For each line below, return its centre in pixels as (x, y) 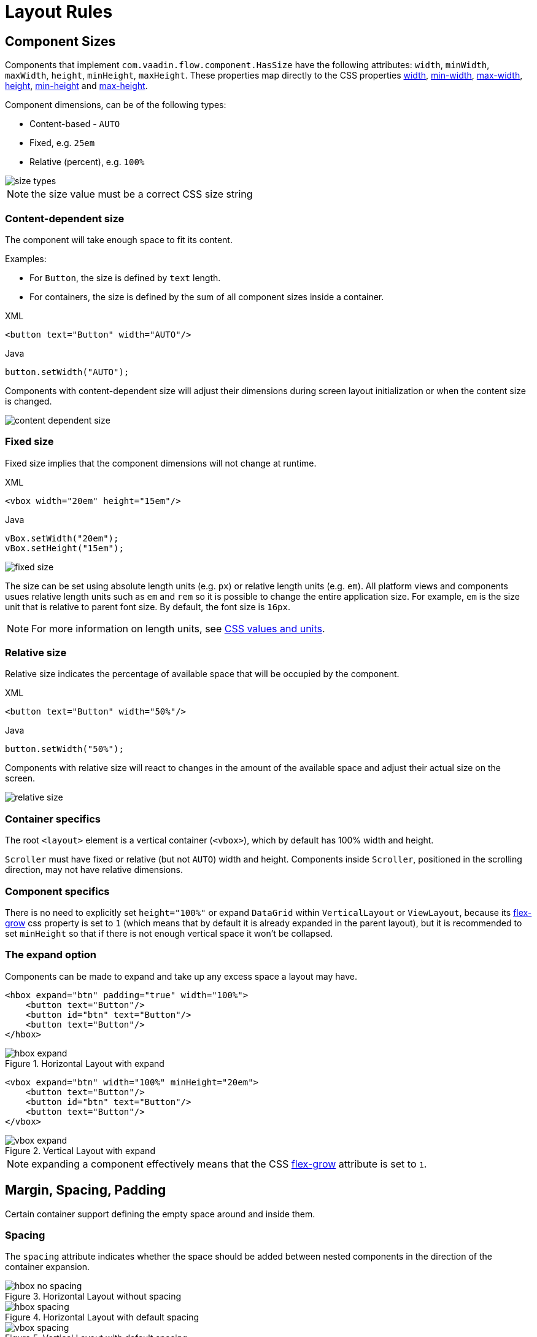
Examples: (26, 258)
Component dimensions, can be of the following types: (116, 105)
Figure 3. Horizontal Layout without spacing (93, 1296)
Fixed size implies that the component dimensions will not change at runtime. (161, 463)
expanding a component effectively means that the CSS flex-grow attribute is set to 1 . (229, 1164)
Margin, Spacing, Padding (86, 1190)
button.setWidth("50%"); (64, 749)
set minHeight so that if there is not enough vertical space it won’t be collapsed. (169, 933)
